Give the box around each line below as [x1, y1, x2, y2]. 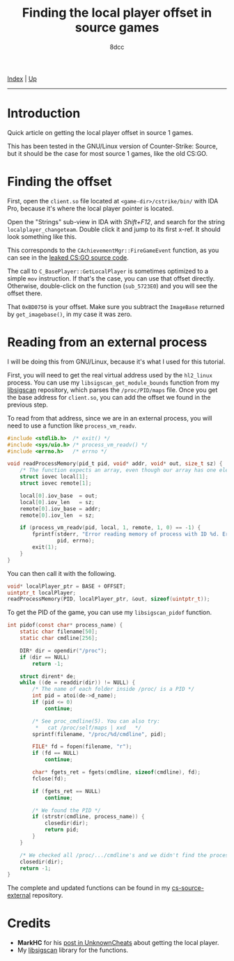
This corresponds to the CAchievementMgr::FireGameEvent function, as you [7, 246, 219, 254]
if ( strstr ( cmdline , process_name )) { [32, 813, 145, 820]
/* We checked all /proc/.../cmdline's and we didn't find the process [19, 852, 232, 859]
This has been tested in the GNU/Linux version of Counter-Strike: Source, [7, 141, 218, 150]
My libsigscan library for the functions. [17, 946, 129, 955]
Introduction [7, 106, 81, 121]
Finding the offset [7, 174, 112, 189]
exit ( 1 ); [32, 544, 58, 551]
